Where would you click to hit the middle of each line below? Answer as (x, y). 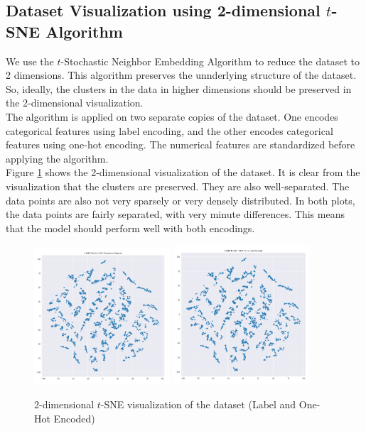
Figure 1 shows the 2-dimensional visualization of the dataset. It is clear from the (183, 172)
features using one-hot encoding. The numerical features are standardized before (181, 144)
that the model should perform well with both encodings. (130, 228)
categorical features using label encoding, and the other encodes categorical (169, 130)
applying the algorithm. (57, 158)
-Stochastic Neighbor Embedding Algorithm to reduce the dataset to (210, 61)
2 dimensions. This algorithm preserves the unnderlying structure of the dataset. (181, 75)
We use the (30, 61)
